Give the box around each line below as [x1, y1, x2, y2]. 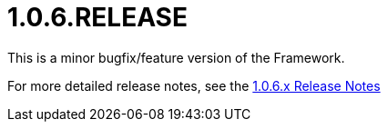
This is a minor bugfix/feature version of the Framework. [7, 49, 345, 65]
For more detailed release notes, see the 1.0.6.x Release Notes [7, 77, 381, 94]
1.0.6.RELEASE [7, 2, 188, 33]
